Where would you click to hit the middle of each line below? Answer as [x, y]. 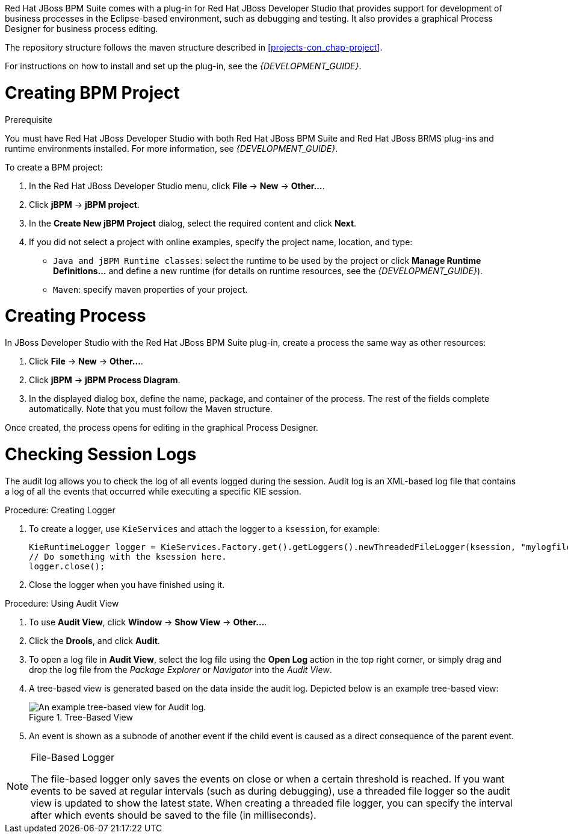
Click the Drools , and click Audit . [94, 640]
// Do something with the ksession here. [128, 556]
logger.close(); [67, 566]
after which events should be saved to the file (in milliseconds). [174, 815]
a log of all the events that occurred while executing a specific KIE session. [153, 491]
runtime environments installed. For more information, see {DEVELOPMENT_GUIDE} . [171, 148]
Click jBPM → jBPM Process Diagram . [105, 380]
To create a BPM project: [54, 167]
